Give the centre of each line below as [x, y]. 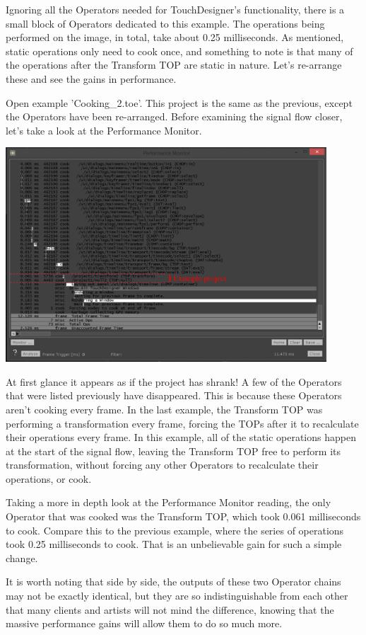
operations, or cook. [49, 478]
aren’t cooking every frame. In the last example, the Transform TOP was [164, 409]
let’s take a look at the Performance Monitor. [104, 130]
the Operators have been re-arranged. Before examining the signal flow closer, [174, 116]
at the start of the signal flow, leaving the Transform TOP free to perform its [173, 451]
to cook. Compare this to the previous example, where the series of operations [175, 530]
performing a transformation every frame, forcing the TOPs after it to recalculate [182, 423]
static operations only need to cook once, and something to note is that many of [179, 51]
